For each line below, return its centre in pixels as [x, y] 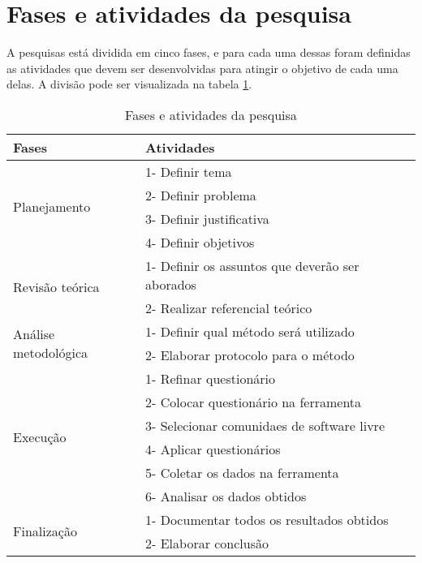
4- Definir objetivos [200, 242]
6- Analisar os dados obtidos [226, 496]
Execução [40, 437]
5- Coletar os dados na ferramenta [242, 472]
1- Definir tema [189, 171]
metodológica [51, 352]
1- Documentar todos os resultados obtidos [267, 519]
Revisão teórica [56, 286]
